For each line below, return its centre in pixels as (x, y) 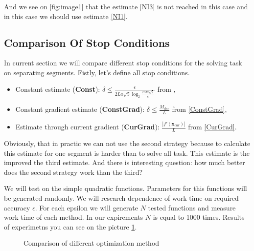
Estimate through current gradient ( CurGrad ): (87, 127)
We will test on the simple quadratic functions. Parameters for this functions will (126, 188)
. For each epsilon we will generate (86, 207)
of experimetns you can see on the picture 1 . (70, 226)
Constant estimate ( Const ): (58, 89)
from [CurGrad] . (212, 127)
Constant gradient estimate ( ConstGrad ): (80, 109)
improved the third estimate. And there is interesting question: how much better (125, 162)
